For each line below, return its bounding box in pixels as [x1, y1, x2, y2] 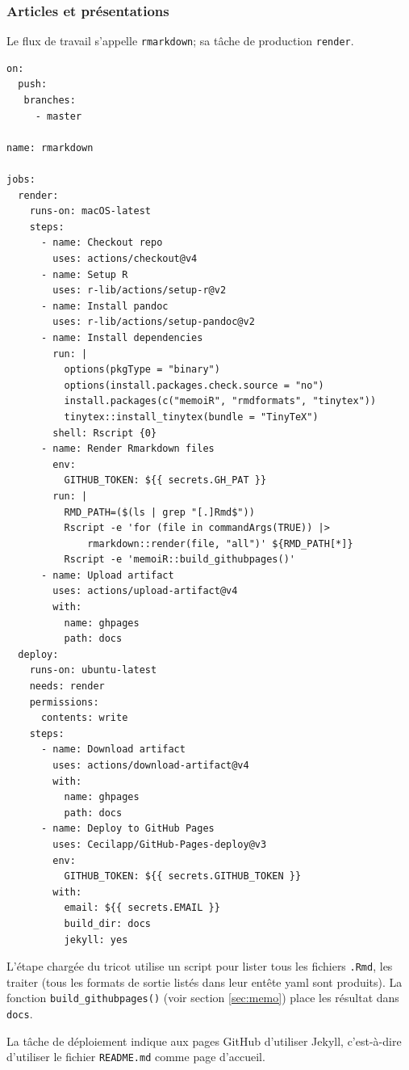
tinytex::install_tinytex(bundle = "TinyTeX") [64, 411, 319, 423]
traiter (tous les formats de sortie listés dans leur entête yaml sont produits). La [6, 973, 403, 990]
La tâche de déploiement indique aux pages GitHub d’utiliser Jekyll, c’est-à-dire [6, 1032, 402, 1049]
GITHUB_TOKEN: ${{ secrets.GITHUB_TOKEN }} [64, 870, 302, 883]
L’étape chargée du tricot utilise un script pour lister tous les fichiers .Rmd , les [6, 958, 393, 975]
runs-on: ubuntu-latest [29, 664, 157, 676]
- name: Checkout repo [40, 237, 163, 249]
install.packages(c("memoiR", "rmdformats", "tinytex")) [64, 395, 377, 407]
